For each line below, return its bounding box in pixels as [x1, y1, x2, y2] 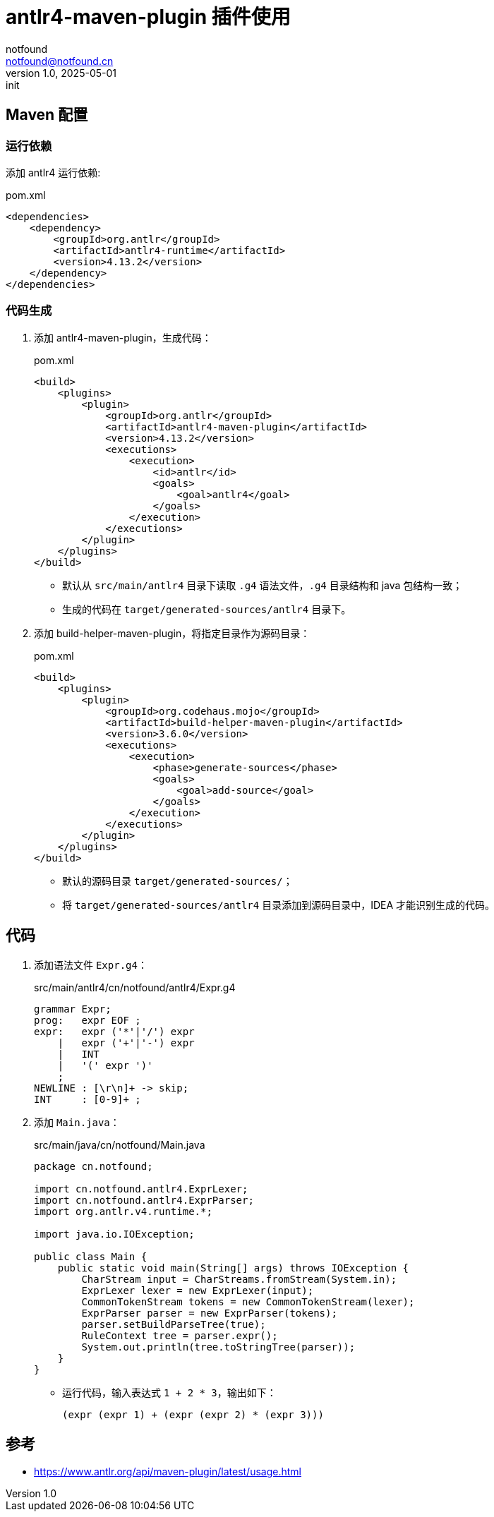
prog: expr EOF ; [34, 1014, 141, 1026]
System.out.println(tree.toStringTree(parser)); [81, 1341, 356, 1353]
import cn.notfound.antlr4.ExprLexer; [34, 1183, 248, 1195]
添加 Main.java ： [34, 1116, 120, 1128]
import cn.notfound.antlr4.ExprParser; [34, 1194, 254, 1206]
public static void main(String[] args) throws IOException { [57, 1262, 409, 1274]
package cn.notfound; [34, 1160, 153, 1172]
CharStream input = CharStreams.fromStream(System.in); [81, 1273, 397, 1285]
